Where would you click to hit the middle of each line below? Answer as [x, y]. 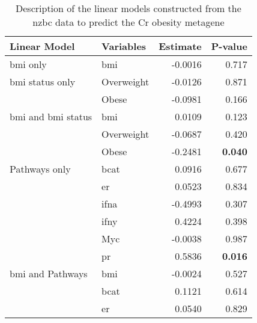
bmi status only [43, 82]
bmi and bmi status [51, 116]
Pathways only [40, 169]
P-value [229, 46]
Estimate [180, 46]
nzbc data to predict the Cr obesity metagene [128, 22]
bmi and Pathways [49, 273]
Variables [124, 46]
